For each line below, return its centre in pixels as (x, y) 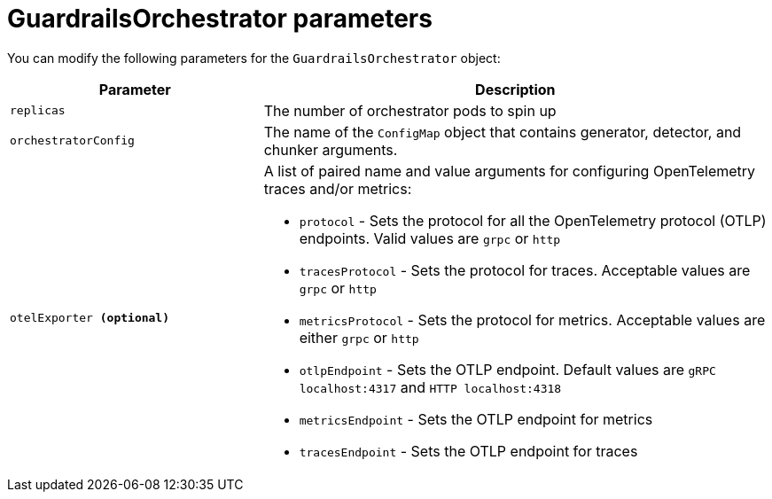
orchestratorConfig (72, 141)
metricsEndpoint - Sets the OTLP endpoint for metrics (476, 419)
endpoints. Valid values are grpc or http (430, 238)
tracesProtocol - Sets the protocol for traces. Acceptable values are (525, 270)
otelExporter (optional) (90, 318)
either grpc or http (359, 337)
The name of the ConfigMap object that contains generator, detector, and (503, 132)
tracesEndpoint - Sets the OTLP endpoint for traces (468, 451)
